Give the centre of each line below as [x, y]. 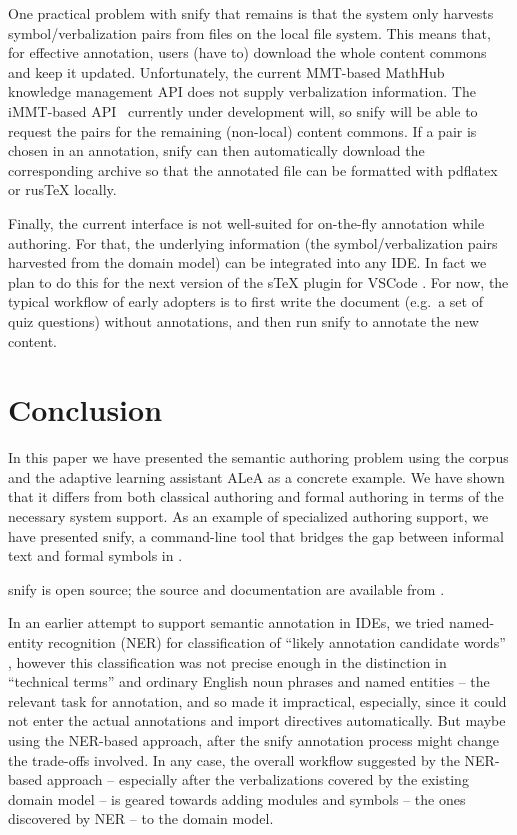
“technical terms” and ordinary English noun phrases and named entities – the [249, 681]
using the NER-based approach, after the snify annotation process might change [253, 739]
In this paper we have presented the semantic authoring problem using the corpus [258, 457]
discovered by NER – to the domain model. [141, 818]
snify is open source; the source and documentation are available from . [226, 588]
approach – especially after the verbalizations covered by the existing [257, 779]
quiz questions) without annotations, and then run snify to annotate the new [243, 320]
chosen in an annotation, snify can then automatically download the [216, 150]
